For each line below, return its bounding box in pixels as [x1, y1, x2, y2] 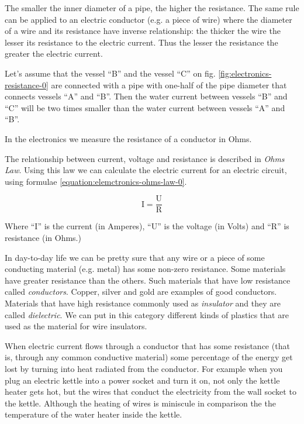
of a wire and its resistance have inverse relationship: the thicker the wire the [5, 25, 281, 37]
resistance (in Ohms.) [5, 231, 81, 243]
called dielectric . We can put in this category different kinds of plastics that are [5, 308, 289, 320]
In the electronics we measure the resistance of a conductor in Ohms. [5, 132, 252, 144]
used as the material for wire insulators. [5, 320, 147, 332]
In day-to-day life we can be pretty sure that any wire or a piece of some [5, 251, 265, 263]
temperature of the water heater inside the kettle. [5, 408, 182, 420]
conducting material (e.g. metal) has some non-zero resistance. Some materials [5, 263, 286, 275]
